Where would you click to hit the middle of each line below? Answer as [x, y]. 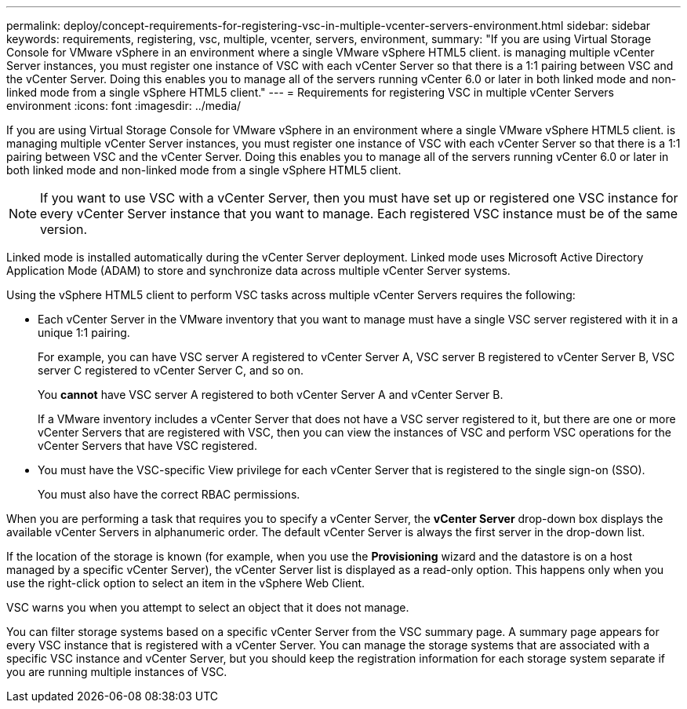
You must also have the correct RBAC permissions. [169, 494]
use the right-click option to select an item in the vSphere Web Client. [186, 583]
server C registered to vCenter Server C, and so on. [171, 370]
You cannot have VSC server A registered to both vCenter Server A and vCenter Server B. [271, 395]
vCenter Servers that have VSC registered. [147, 446]
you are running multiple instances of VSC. [117, 672]
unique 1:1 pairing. [84, 333]
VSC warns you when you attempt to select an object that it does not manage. [208, 607]
